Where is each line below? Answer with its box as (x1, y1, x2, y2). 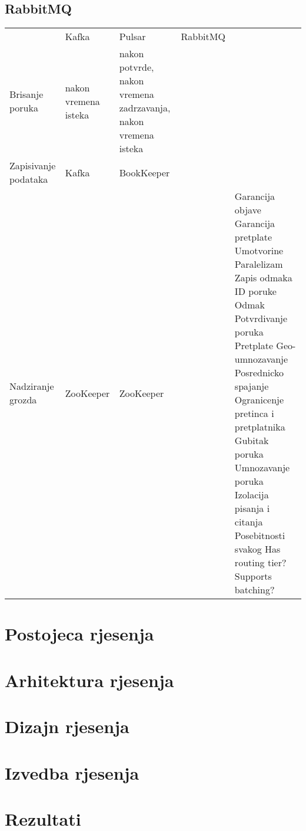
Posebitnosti (234, 528, 285, 543)
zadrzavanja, (119, 101, 171, 115)
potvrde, (119, 60, 154, 74)
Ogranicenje (234, 393, 284, 407)
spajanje (234, 379, 269, 393)
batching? (234, 583, 275, 597)
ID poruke (234, 284, 277, 298)
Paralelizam (234, 257, 283, 271)
